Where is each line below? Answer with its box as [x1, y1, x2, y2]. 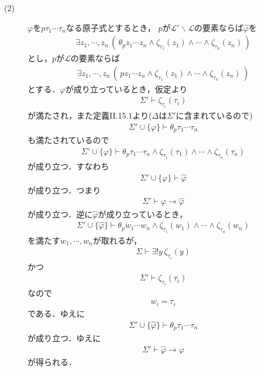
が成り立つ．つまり [28, 183, 101, 196]
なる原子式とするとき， [66, 21, 156, 33]
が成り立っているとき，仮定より [65, 82, 188, 95]
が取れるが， [92, 234, 142, 246]
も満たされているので [28, 133, 109, 145]
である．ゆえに [28, 307, 85, 319]
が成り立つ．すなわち [28, 160, 109, 172]
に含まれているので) [176, 109, 253, 121]
